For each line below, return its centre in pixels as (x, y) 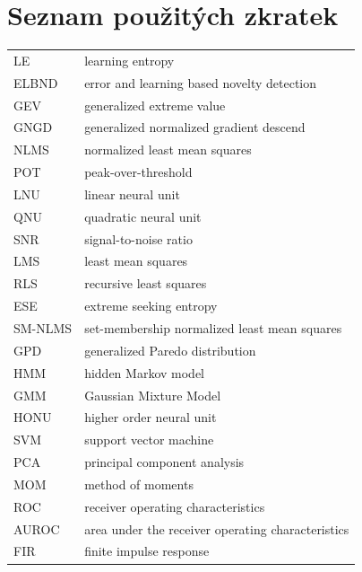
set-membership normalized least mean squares (213, 328)
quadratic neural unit (143, 216)
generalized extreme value (155, 105)
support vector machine (149, 440)
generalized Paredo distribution (170, 350)
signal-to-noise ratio (138, 238)
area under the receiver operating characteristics (217, 528)
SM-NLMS (43, 328)
